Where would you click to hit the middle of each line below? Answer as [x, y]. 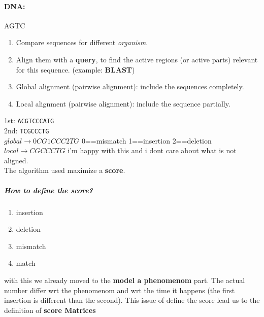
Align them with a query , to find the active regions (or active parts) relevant [137, 59]
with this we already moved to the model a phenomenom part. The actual [125, 280]
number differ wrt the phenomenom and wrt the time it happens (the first [120, 290]
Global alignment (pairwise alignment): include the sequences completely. [130, 86]
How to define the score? [48, 190]
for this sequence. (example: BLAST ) [75, 69]
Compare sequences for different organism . [82, 42]
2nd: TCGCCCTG [27, 131]
